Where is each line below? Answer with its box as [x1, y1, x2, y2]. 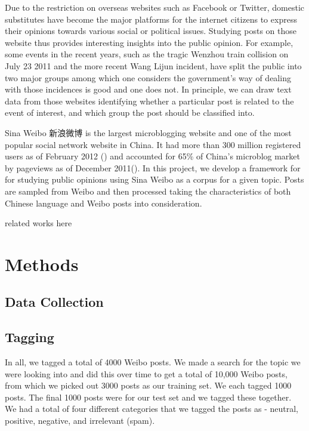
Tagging [5, 328, 54, 346]
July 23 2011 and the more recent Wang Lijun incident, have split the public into [5, 59, 302, 72]
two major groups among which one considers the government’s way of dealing [5, 71, 291, 84]
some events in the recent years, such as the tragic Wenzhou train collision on [5, 48, 289, 60]
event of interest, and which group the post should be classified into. [5, 106, 255, 119]
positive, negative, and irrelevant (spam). [5, 414, 155, 427]
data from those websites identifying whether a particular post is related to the [5, 94, 294, 107]
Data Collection [5, 293, 104, 311]
